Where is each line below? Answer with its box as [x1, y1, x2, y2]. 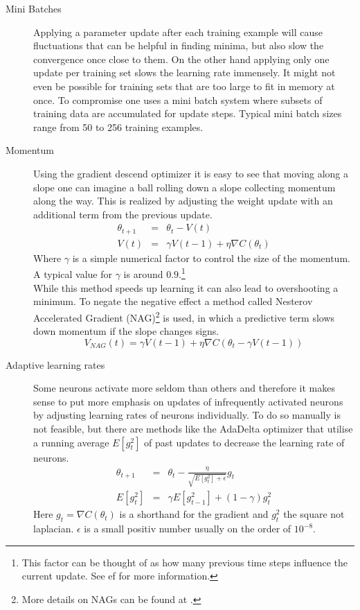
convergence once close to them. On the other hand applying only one [33, 51, 330, 66]
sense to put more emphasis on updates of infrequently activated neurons [33, 394, 343, 408]
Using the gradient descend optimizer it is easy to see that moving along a [33, 166, 349, 180]
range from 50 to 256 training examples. [33, 119, 204, 134]
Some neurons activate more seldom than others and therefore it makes [33, 381, 336, 395]
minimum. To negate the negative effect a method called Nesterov [33, 294, 313, 308]
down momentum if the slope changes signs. [33, 324, 219, 338]
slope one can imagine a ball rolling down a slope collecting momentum [33, 180, 336, 194]
